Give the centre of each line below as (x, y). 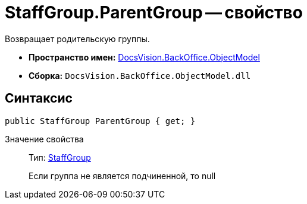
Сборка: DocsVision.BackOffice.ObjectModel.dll (140, 75)
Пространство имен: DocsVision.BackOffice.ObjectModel (144, 57)
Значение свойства (44, 139)
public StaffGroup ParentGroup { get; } (100, 121)
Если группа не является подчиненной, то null (122, 176)
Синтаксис (39, 98)
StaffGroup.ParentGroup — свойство (154, 12)
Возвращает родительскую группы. (77, 39)
